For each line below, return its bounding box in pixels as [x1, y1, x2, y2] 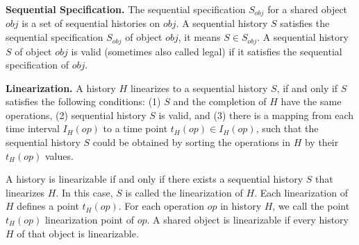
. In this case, [56, 185, 113, 199]
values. [44, 148, 74, 163]
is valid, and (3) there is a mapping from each [158, 107, 354, 122]
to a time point [103, 121, 168, 136]
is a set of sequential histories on [22, 16, 160, 30]
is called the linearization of [125, 185, 243, 199]
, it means [178, 30, 221, 44]
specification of [6, 57, 69, 72]
